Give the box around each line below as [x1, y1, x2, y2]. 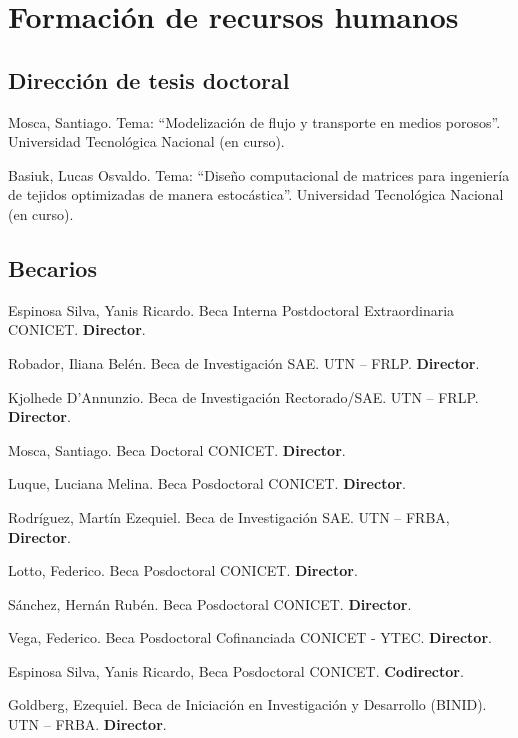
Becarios [8, 252, 97, 283]
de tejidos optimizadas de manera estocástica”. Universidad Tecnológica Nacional [8, 184, 504, 205]
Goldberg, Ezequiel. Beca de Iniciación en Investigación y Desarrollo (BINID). [8, 694, 487, 715]
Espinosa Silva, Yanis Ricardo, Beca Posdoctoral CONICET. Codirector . [8, 660, 464, 681]
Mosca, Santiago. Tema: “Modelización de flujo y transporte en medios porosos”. [8, 111, 501, 132]
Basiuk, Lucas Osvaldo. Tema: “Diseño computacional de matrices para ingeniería [8, 164, 510, 185]
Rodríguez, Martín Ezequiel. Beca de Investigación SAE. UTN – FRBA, [8, 506, 450, 527]
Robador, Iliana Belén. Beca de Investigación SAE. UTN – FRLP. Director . [8, 352, 480, 373]
